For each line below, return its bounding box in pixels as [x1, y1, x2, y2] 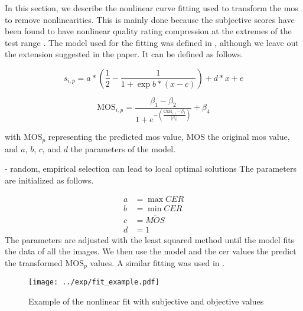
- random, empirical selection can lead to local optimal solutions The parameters [5, 162, 297, 175]
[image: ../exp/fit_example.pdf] [28, 278, 159, 287]
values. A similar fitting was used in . [90, 256, 225, 269]
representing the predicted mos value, [48, 130, 184, 143]
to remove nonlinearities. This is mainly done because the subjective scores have [5, 13, 295, 25]
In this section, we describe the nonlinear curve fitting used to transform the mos [5, 2, 298, 14]
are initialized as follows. [5, 173, 94, 186]
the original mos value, [207, 130, 290, 143]
